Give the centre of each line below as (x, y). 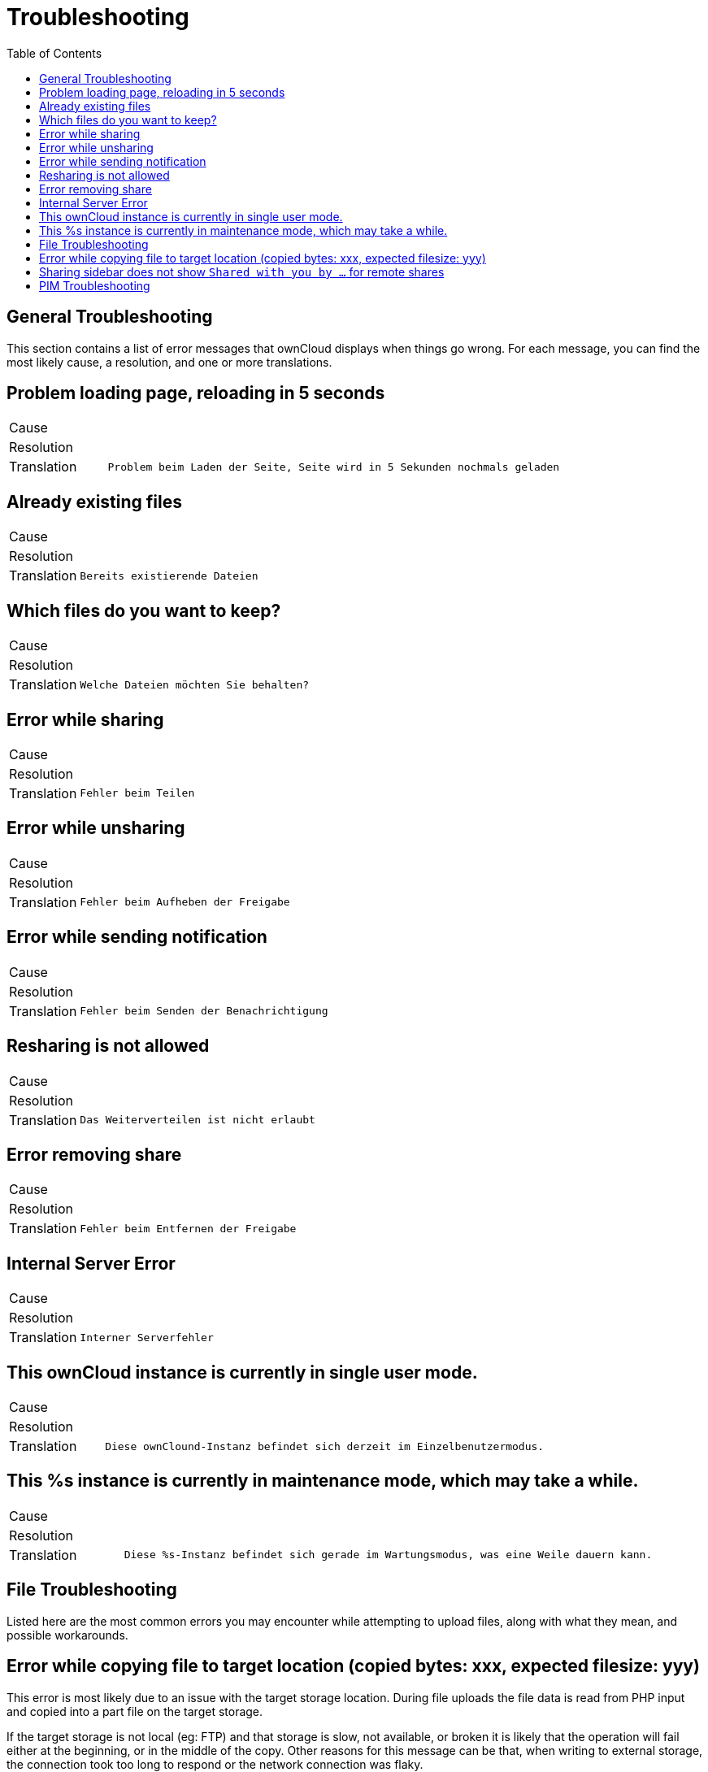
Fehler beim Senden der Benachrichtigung (204, 1011)
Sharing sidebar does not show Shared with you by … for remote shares (242, 271)
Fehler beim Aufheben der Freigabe (185, 902)
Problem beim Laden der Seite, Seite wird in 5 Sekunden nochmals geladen (334, 467)
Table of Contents (54, 53)
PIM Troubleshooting (95, 285)
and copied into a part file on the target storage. (135, 1711)
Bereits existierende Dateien (169, 575)
